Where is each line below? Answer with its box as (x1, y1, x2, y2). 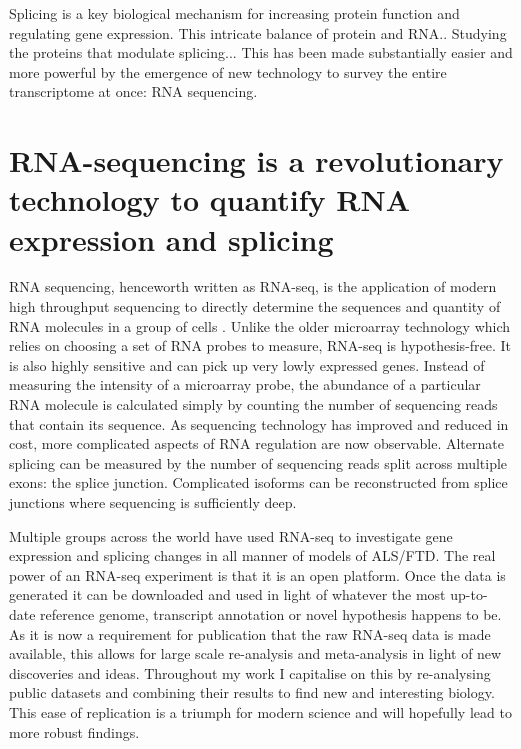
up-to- (450, 584, 488, 605)
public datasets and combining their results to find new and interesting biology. (9, 682, 495, 703)
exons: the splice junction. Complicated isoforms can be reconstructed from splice (9, 472, 508, 493)
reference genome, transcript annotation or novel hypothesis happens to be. (40, 603, 502, 624)
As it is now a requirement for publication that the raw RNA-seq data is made (9, 623, 491, 644)
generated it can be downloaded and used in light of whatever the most (9, 584, 446, 605)
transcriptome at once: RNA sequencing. (9, 81, 258, 102)
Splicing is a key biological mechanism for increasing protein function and (9, 3, 460, 23)
